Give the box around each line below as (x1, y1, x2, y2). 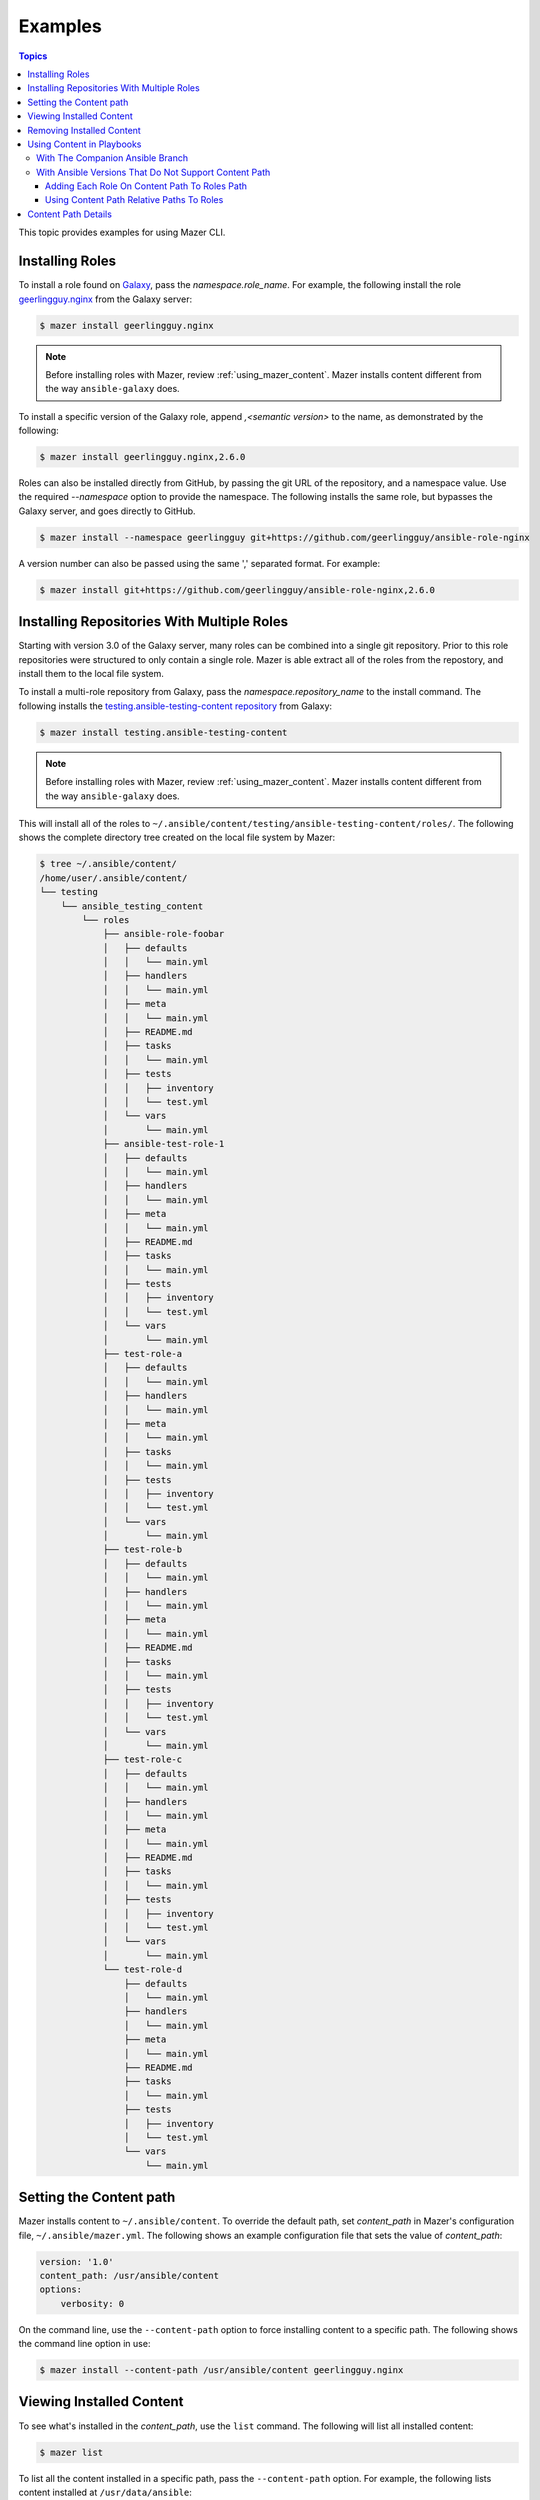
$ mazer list (39, 2446, 104, 2458)
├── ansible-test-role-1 (102, 1138, 225, 1150)
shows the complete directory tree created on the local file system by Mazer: (18, 831, 336, 844)
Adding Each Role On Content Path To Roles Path (45, 180, 247, 192)
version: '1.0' (39, 2256, 114, 2267)
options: (39, 2284, 83, 2295)
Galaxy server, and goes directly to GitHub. (18, 505, 196, 517)
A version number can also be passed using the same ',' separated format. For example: (18, 557, 380, 569)
